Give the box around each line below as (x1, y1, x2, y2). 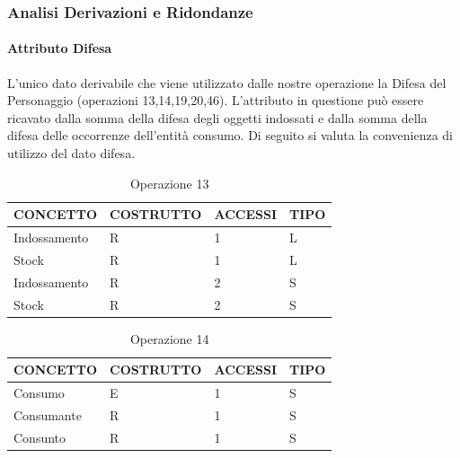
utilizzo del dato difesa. (7, 144, 136, 163)
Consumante (13, 405, 82, 424)
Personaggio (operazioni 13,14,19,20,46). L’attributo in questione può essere (7, 91, 424, 110)
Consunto (13, 427, 66, 446)
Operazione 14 (129, 329, 209, 348)
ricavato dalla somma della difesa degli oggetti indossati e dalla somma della (7, 108, 428, 127)
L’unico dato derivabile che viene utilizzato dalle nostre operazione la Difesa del (7, 73, 447, 92)
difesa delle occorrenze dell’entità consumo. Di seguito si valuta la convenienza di (7, 126, 453, 145)
